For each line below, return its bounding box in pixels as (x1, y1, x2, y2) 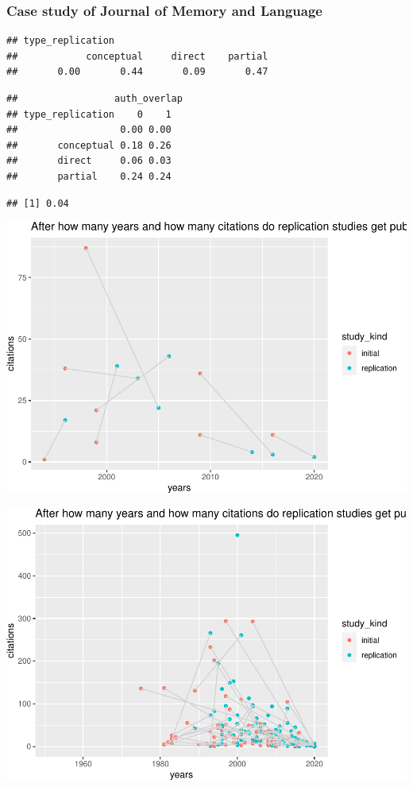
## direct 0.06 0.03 (6, 155, 172, 167)
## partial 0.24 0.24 (6, 170, 172, 182)
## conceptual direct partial (6, 50, 268, 62)
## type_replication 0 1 (6, 108, 172, 120)
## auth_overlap (6, 93, 183, 104)
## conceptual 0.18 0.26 (6, 139, 172, 151)
